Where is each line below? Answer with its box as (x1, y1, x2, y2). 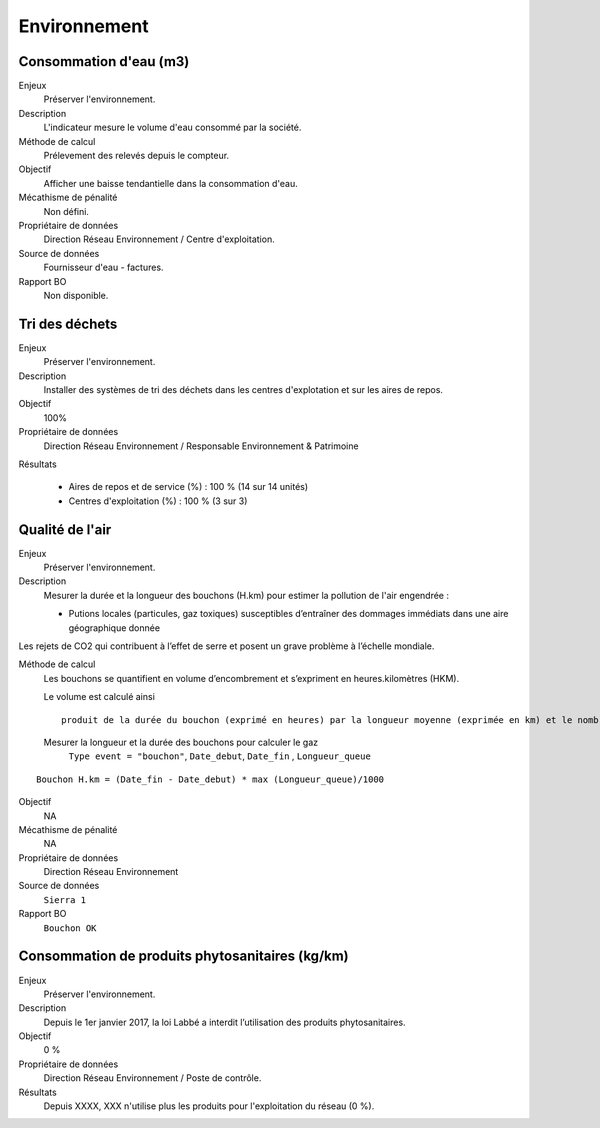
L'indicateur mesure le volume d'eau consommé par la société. (43, 121, 302, 134)
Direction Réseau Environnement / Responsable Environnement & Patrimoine (43, 440, 359, 452)
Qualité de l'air (18, 521, 112, 538)
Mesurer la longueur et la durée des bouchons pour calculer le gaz (43, 736, 319, 748)
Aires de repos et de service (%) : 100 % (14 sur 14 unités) (68, 481, 309, 493)
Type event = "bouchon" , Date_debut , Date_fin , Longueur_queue (68, 750, 372, 762)
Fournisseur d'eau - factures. (43, 261, 164, 274)
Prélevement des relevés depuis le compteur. (43, 150, 230, 162)
